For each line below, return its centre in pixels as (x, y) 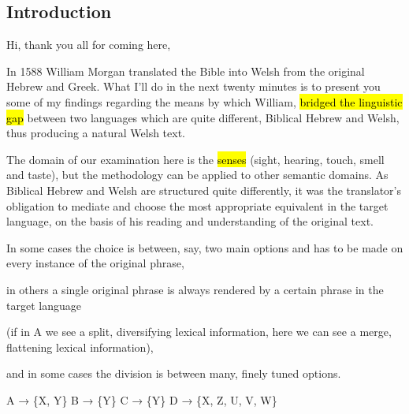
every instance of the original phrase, (95, 263)
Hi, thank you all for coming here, (89, 45)
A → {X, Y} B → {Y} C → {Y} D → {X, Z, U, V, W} (142, 399)
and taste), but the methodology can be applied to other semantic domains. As (197, 175)
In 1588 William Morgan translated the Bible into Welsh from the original (186, 71)
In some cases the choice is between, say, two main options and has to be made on (205, 247)
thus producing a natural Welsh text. (96, 133)
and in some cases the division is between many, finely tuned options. (174, 373)
